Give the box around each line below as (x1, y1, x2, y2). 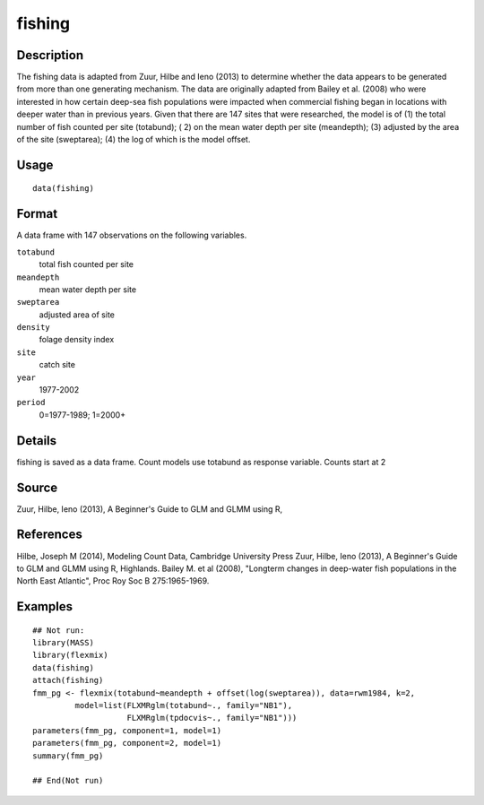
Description (16, 48, 84, 63)
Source (16, 480, 58, 495)
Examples (16, 599, 73, 614)
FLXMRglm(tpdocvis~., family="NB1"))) (126, 713, 298, 723)
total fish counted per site (39, 259, 134, 270)
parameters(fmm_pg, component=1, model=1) (32, 725, 222, 735)
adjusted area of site (39, 309, 116, 320)
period (16, 397, 46, 408)
